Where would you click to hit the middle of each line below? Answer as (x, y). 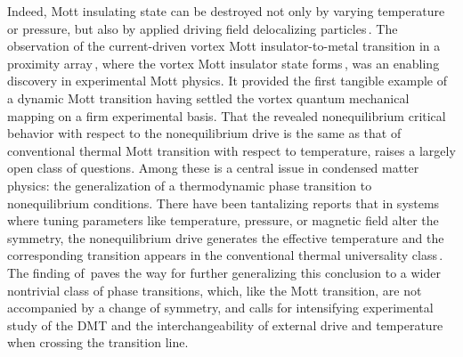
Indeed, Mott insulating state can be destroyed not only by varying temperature (226, 11)
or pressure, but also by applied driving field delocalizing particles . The (203, 28)
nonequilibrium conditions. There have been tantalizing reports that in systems (223, 203)
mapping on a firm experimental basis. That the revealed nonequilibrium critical (227, 115)
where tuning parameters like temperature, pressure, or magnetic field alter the (223, 220)
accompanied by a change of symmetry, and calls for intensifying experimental (220, 308)
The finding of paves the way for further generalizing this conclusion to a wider (224, 272)
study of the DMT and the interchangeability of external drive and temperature (225, 325)
